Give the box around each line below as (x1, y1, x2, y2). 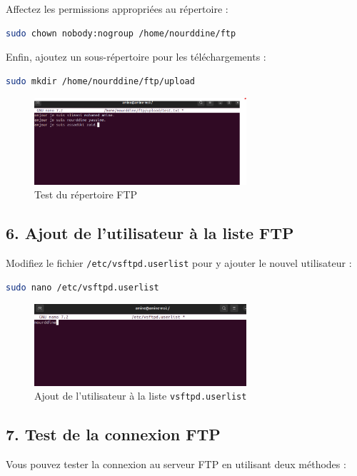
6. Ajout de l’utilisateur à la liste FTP (6, 222, 294, 244)
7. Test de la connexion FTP (6, 423, 221, 445)
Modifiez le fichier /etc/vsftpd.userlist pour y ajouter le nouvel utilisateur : (6, 255, 352, 270)
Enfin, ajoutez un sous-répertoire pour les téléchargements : (6, 49, 266, 64)
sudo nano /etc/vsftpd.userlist (6, 282, 159, 293)
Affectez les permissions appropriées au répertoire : (6, 1, 228, 16)
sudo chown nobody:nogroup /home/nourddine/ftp (6, 28, 236, 39)
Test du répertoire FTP (34, 187, 138, 202)
